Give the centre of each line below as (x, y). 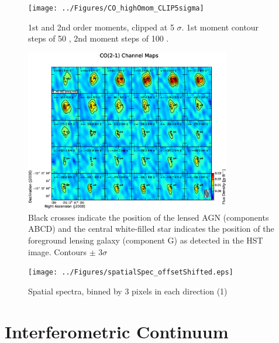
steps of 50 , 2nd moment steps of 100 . (99, 38)
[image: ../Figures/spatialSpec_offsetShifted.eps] (131, 272)
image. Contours (58, 251)
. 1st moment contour (220, 27)
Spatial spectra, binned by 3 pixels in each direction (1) (128, 291)
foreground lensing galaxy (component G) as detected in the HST (146, 240)
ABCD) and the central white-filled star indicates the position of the (151, 229)
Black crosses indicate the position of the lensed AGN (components (149, 217)
